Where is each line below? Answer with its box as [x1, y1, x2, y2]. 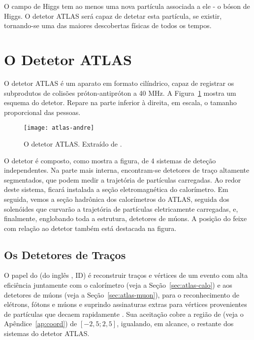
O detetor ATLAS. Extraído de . [24, 138, 122, 149]
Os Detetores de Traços [4, 247, 126, 262]
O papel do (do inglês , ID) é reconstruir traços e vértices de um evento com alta [4, 270, 248, 280]
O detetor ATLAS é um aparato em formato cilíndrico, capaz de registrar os [4, 77, 234, 88]
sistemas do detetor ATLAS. [4, 328, 90, 339]
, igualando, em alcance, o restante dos [117, 318, 234, 329]
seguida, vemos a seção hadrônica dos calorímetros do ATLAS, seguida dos [4, 193, 229, 204]
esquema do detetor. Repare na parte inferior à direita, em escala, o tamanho [4, 97, 237, 108]
